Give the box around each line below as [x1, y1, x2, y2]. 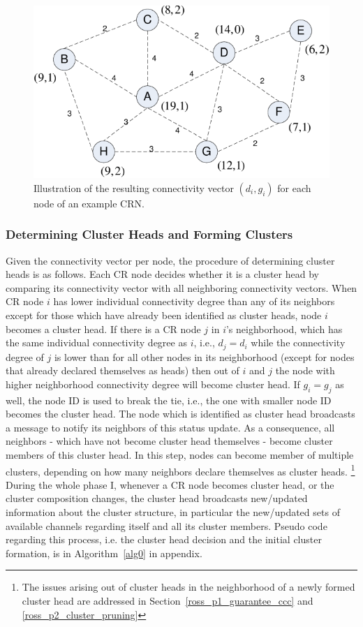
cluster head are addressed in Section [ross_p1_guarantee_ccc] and [22, 593, 313, 608]
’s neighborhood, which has [225, 321, 343, 336]
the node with [275, 363, 335, 378]
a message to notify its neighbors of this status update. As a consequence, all [6, 420, 335, 434]
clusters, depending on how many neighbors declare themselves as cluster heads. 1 [6, 462, 355, 478]
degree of [6, 349, 44, 364]
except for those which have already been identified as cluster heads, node [6, 308, 322, 323]
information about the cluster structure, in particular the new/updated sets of [6, 505, 340, 519]
